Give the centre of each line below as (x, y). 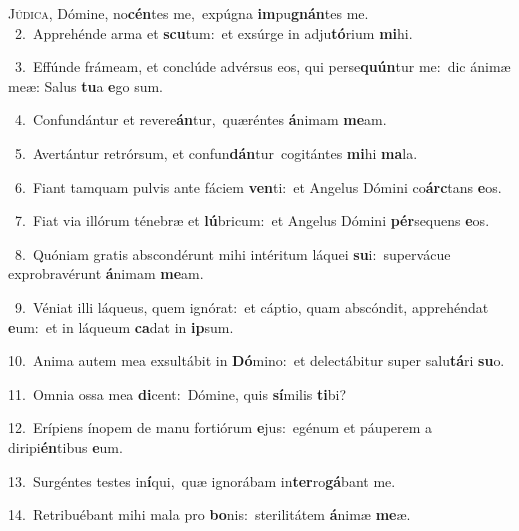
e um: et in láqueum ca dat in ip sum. (121, 326)
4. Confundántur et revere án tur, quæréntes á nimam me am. (200, 119)
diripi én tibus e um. (65, 446)
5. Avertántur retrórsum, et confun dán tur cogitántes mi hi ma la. (216, 152)
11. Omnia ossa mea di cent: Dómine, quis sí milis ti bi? (177, 393)
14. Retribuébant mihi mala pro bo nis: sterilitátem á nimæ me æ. (209, 514)
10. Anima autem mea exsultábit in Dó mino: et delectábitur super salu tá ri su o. (256, 360)
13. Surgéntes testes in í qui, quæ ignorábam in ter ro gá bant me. (202, 480)
